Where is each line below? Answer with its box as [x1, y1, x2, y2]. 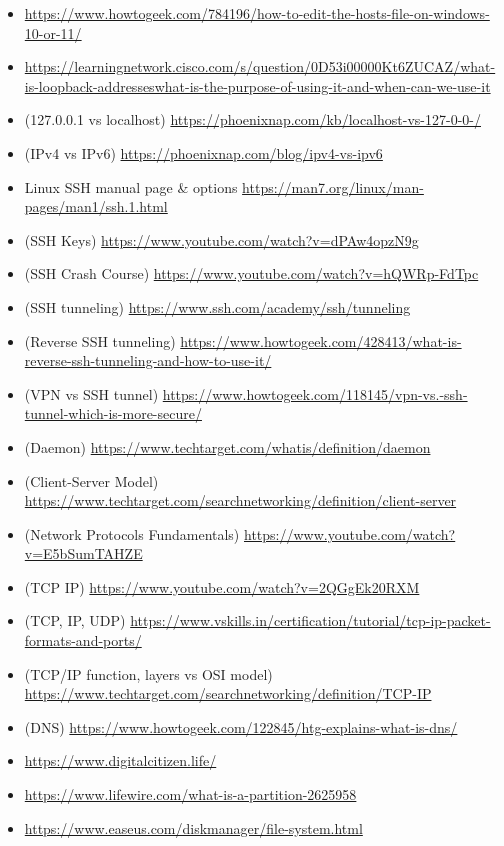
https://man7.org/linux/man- [242, 176, 424, 197]
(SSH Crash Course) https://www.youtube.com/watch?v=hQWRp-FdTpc [24, 263, 479, 284]
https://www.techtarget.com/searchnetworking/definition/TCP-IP [24, 683, 432, 704]
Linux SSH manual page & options [24, 176, 238, 197]
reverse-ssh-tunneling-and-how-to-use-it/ [24, 350, 272, 371]
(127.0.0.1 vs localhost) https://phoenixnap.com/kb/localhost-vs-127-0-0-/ [24, 109, 481, 130]
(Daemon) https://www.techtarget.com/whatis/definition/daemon [24, 436, 431, 457]
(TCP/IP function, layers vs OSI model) [24, 663, 273, 684]
